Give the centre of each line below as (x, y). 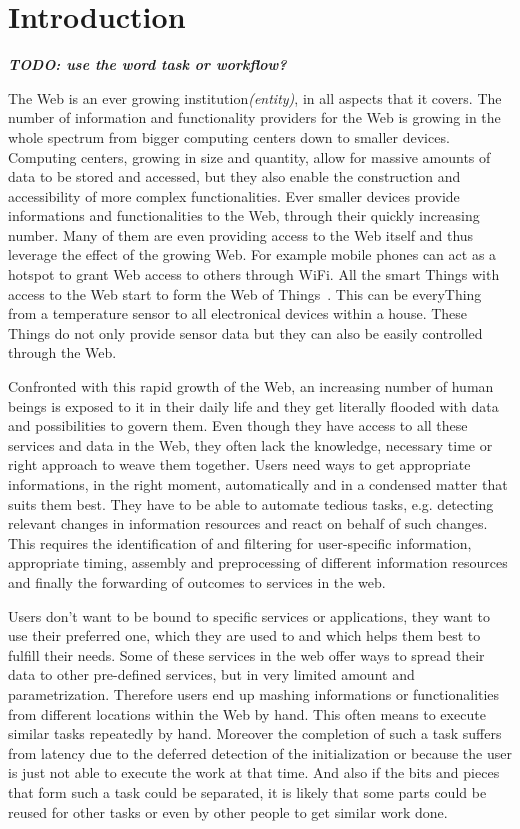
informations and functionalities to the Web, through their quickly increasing (244, 215)
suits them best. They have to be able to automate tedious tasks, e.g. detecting (251, 503)
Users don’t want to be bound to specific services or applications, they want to (249, 615)
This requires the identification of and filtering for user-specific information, (240, 542)
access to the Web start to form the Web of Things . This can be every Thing (245, 293)
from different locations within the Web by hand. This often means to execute (247, 713)
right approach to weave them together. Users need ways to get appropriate (239, 464)
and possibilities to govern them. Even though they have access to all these (238, 425)
